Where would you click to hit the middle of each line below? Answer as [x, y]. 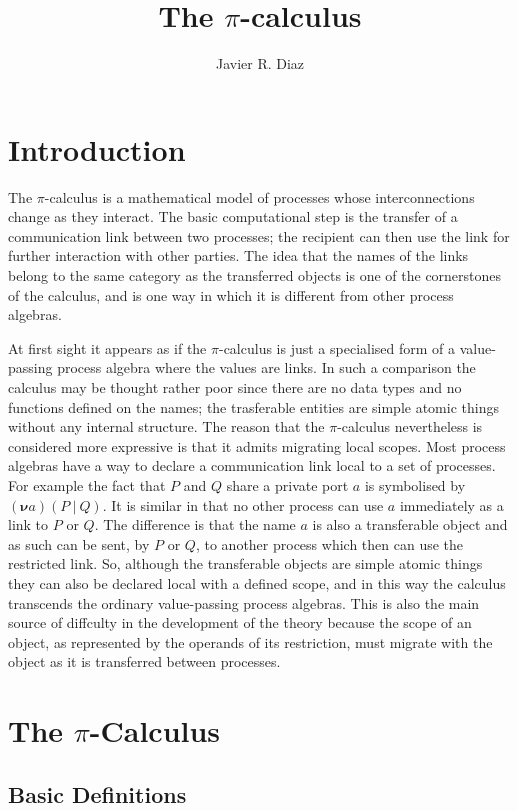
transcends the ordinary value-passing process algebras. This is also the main [244, 602]
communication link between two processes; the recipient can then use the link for [259, 235]
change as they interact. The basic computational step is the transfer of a [233, 216]
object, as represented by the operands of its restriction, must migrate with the [250, 641]
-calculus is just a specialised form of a [337, 347]
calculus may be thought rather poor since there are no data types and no [235, 387]
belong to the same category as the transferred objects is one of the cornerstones [255, 275]
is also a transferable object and [410, 524]
